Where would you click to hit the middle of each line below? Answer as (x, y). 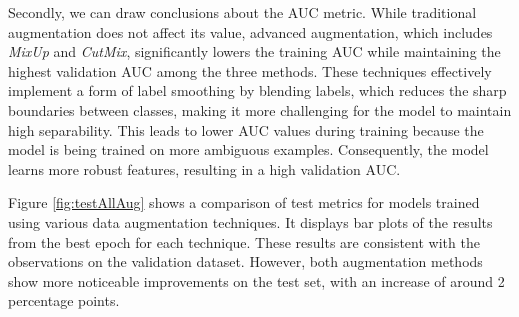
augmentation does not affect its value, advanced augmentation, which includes (250, 31)
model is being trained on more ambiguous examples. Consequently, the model (248, 149)
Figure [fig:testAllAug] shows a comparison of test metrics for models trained (244, 202)
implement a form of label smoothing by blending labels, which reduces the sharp (257, 90)
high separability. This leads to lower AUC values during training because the (246, 129)
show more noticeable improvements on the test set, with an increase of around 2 (256, 280)
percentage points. (64, 300)
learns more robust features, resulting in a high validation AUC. (204, 168)
